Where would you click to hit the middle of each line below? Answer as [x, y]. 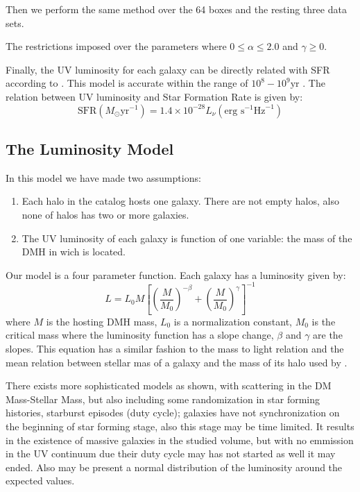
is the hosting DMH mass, [102, 321]
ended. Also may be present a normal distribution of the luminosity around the [174, 467]
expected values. [40, 481]
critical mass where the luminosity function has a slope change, [140, 335]
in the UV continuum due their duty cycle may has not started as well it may [171, 453]
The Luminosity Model [90, 148]
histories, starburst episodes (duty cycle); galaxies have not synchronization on [173, 413]
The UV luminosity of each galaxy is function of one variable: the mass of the [187, 238]
